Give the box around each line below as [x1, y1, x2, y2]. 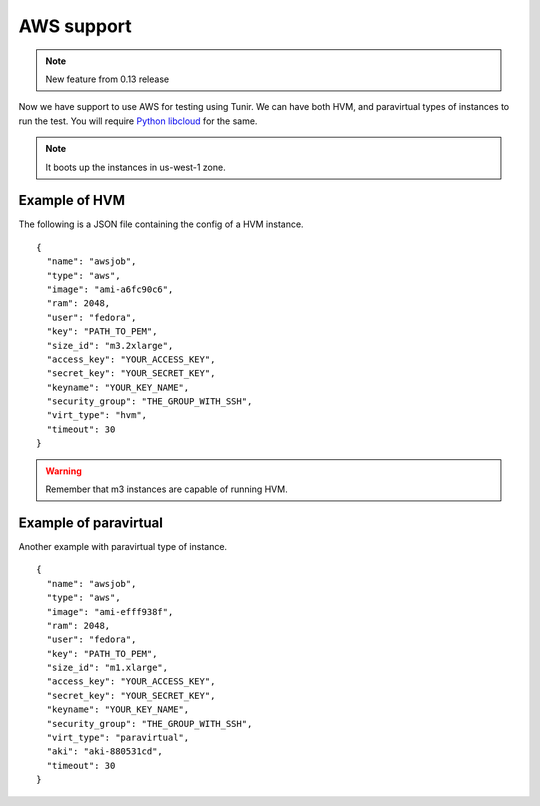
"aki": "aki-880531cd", [46, 746, 164, 757]
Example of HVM [18, 192, 125, 209]
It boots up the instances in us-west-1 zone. [45, 161, 226, 173]
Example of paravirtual [18, 514, 164, 531]
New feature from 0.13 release [45, 73, 170, 85]
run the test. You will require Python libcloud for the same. [18, 115, 258, 127]
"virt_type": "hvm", [46, 410, 148, 421]
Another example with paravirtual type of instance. [18, 540, 228, 552]
